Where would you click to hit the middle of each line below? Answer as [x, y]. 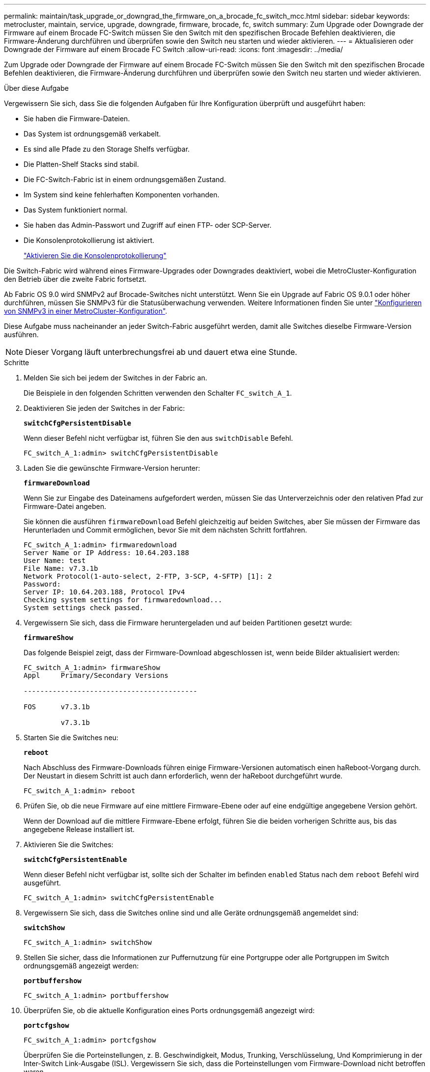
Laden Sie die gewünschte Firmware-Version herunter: [112, 468]
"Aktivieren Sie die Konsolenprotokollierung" [95, 255]
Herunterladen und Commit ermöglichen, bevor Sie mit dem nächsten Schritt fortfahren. [165, 530]
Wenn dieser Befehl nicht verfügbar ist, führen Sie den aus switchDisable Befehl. [158, 438]
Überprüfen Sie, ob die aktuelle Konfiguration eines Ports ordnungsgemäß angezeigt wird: [169, 1010]
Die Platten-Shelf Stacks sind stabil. [81, 164]
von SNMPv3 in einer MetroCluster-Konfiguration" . [86, 311]
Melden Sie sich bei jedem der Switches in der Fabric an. [115, 378]
